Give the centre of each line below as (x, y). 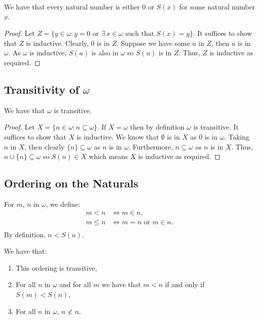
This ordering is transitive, (56, 267)
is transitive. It (216, 127)
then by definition (157, 127)
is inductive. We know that (118, 136)
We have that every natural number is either (72, 6)
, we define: (63, 204)
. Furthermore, (151, 146)
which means (108, 156)
